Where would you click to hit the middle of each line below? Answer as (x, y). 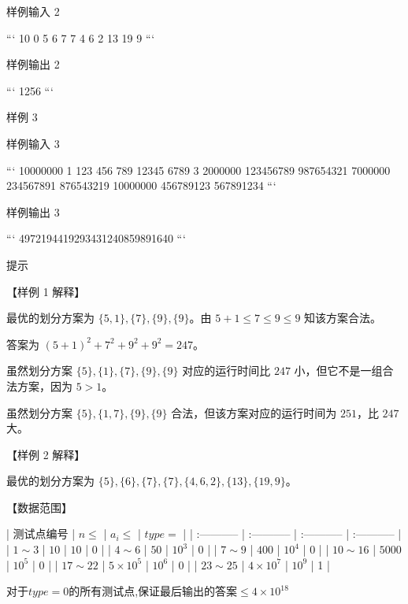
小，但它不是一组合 (344, 371)
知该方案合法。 (343, 318)
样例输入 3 (33, 143)
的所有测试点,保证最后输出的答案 (153, 591)
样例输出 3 (33, 211)
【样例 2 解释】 (46, 454)
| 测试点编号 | (41, 534)
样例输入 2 (33, 11)
